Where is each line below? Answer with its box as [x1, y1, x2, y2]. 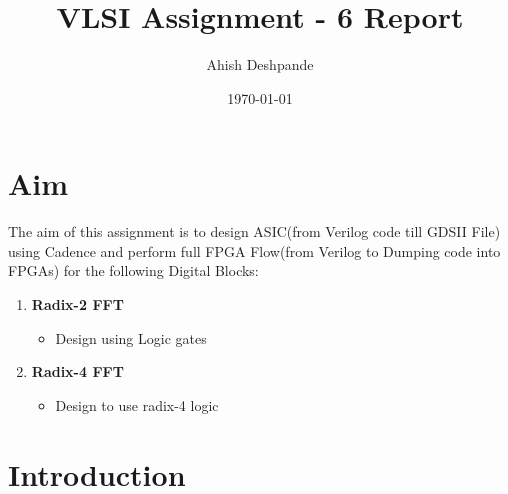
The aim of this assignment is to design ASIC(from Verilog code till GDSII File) [8, 221, 501, 242]
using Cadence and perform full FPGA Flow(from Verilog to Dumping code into [8, 240, 501, 261]
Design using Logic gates [55, 327, 207, 348]
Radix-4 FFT [31, 361, 124, 382]
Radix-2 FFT [31, 294, 124, 315]
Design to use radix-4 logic [55, 394, 219, 415]
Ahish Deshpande [206, 54, 314, 75]
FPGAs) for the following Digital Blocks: [8, 260, 259, 281]
